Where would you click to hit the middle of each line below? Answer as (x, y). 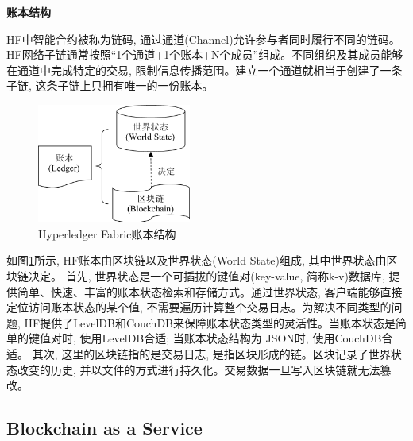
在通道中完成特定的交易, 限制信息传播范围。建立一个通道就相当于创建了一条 (205, 70)
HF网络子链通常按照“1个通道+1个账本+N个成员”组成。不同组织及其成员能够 (205, 54)
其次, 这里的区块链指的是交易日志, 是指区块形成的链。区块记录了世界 (211, 354)
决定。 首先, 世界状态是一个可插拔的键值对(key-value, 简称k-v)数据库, (206, 276)
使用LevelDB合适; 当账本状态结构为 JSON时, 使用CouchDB (231, 338)
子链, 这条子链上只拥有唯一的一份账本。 (110, 85)
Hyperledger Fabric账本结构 (107, 233)
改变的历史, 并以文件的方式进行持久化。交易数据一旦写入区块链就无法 (199, 369)
